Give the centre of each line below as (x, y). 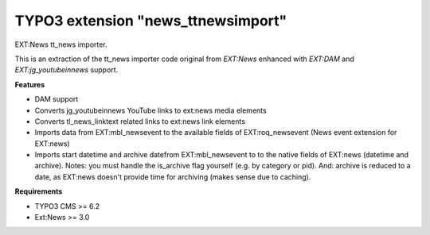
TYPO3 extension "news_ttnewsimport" (151, 21)
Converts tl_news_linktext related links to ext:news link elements (140, 121)
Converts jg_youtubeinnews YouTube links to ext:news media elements (150, 110)
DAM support (57, 99)
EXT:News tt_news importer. (61, 44)
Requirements (39, 191)
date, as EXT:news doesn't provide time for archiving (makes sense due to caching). (173, 177)
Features (30, 84)
